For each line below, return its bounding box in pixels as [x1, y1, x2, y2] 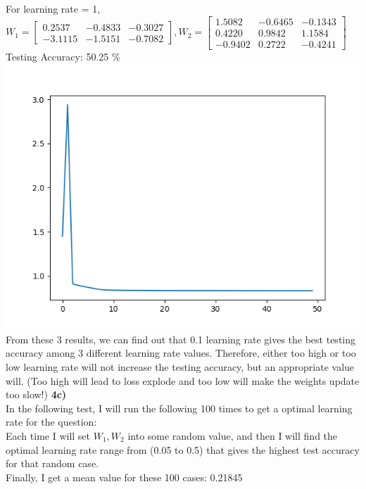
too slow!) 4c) [6, 387, 67, 402]
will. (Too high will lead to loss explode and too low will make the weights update [6, 373, 360, 388]
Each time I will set [6, 428, 91, 443]
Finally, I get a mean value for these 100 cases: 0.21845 [6, 469, 243, 484]
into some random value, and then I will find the [127, 428, 338, 443]
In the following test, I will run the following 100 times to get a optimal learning [6, 400, 353, 415]
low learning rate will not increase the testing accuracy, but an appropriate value [6, 360, 355, 374]
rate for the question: [6, 414, 97, 429]
